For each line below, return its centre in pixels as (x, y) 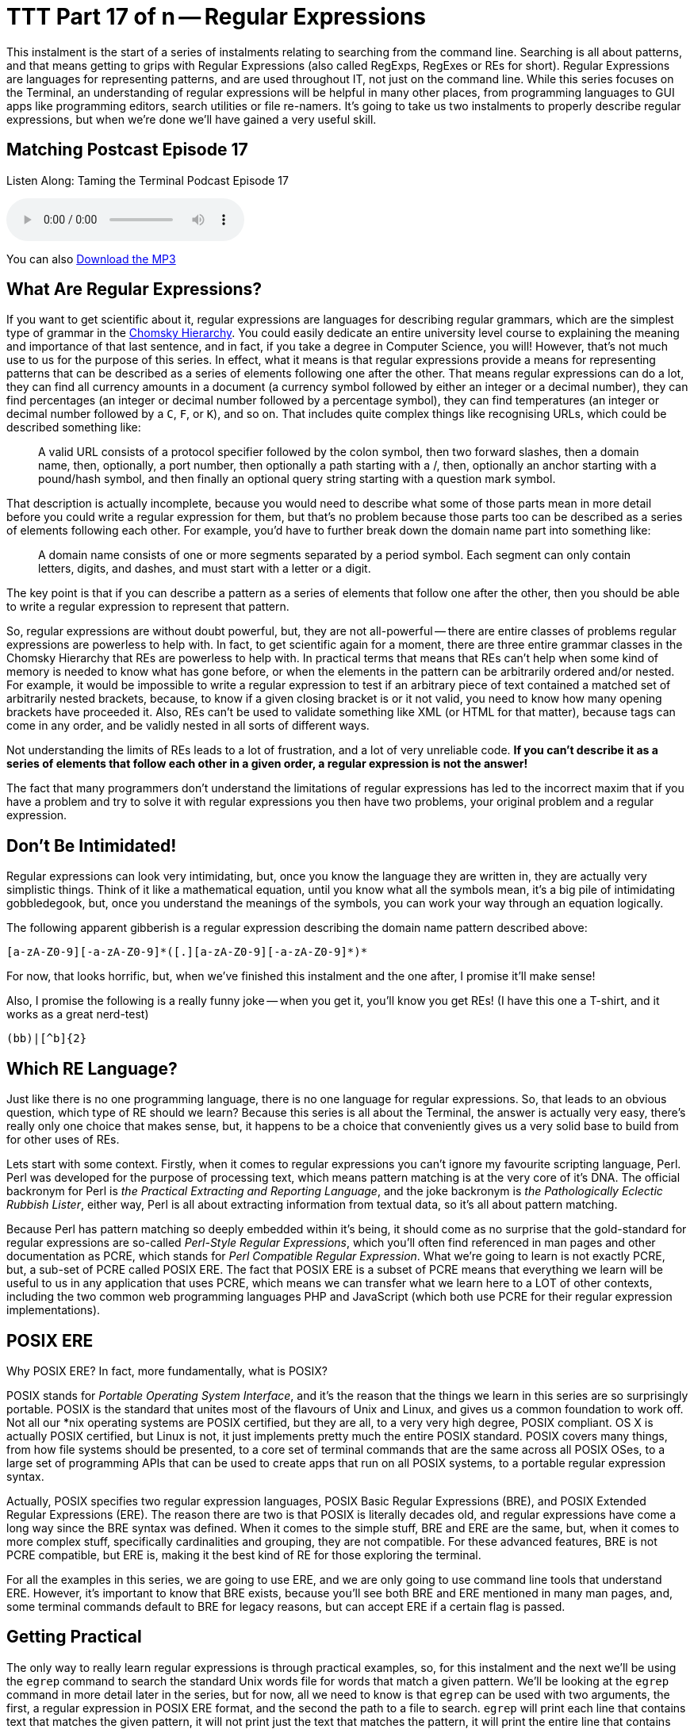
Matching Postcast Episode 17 (127, 150)
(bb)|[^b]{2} (47, 1039)
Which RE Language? (92, 1068)
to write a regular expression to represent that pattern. (148, 607)
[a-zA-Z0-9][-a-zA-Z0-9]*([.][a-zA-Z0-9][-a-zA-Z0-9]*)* (187, 952)
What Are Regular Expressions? (134, 289)
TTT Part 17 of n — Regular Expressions (217, 17)
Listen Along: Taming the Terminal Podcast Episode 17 (148, 180)
